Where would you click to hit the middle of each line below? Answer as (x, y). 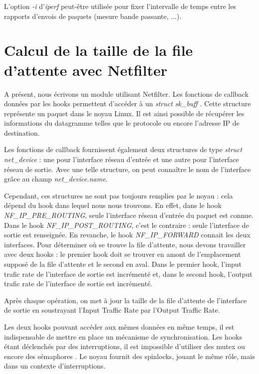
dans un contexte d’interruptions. (55, 366)
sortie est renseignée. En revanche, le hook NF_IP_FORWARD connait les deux (127, 235)
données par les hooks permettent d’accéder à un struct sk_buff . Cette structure (128, 103)
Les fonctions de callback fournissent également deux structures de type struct (123, 149)
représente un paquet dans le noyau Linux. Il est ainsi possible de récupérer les (124, 113)
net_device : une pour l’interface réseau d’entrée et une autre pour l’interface (122, 159)
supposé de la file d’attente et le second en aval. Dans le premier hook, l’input (123, 264)
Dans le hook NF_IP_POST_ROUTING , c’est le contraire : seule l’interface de (127, 225)
